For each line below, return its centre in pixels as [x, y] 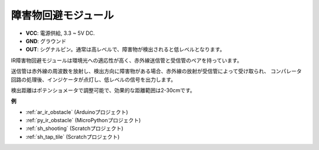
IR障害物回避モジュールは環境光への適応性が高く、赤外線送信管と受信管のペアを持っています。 [126, 60]
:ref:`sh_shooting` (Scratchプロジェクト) [74, 128]
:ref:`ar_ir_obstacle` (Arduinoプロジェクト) [77, 112]
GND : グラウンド [46, 41]
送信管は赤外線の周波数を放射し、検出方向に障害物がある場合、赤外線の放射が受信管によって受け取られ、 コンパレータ [156, 71]
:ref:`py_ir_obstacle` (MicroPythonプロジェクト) [83, 120]
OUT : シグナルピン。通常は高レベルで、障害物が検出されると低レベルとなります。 [126, 50]
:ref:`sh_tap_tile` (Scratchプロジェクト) [73, 136]
